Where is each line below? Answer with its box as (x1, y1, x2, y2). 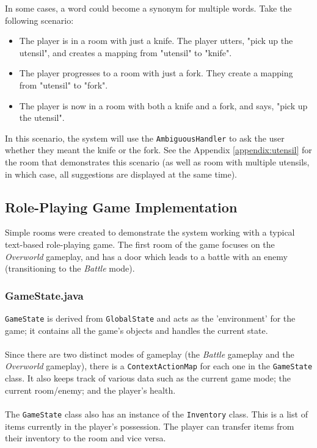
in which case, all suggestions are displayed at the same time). (5, 167, 238, 180)
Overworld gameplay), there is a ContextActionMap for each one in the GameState (5, 359, 313, 372)
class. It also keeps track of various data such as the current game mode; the (5, 372, 291, 385)
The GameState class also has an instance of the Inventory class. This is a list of (5, 407, 308, 420)
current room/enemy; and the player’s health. (5, 383, 176, 396)
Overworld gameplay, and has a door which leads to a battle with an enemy (5, 250, 288, 262)
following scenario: (5, 13, 74, 26)
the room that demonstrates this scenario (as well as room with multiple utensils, (5, 156, 310, 168)
